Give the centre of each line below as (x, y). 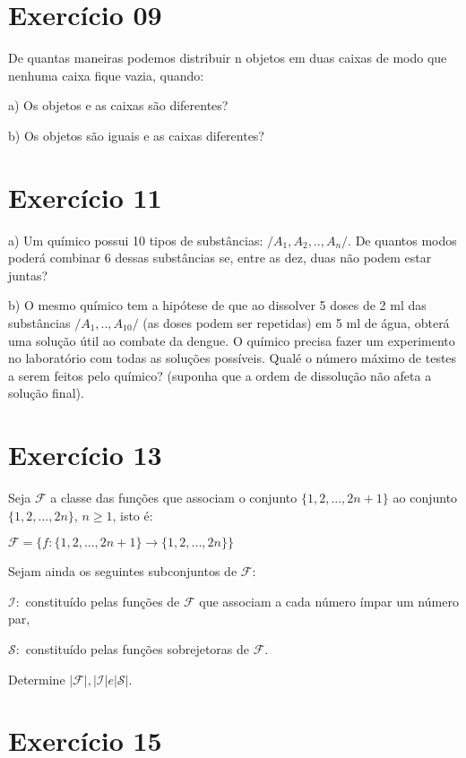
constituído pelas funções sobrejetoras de (137, 649)
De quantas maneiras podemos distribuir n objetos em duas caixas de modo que (228, 58)
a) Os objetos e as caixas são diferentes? (118, 105)
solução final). (46, 393)
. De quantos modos (402, 240)
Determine (37, 679)
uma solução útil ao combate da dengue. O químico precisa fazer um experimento (232, 340)
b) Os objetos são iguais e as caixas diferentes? (136, 135)
